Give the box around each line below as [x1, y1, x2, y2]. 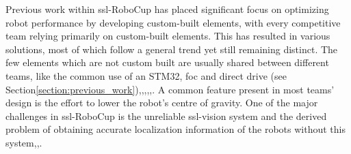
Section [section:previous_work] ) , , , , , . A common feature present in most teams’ [5, 82, 335, 96]
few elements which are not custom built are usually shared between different [5, 55, 329, 70]
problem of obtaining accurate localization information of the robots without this [5, 122, 346, 136]
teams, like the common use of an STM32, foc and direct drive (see [5, 68, 287, 82]
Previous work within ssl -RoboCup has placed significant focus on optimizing [5, 2, 329, 16]
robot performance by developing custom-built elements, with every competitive [5, 15, 341, 29]
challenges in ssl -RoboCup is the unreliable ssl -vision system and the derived [5, 108, 327, 123]
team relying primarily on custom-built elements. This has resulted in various [5, 29, 330, 43]
